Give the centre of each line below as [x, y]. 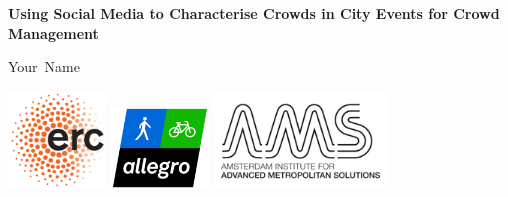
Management [53, 32]
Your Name [44, 66]
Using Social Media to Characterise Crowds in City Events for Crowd [254, 13]
